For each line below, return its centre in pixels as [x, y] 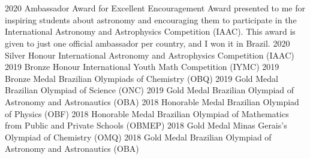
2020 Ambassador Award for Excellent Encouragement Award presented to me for [155, 8]
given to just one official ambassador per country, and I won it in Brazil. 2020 [148, 43]
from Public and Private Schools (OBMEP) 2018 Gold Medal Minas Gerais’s [146, 125]
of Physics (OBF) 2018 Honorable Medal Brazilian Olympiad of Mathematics [147, 113]
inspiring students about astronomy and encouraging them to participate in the [151, 19]
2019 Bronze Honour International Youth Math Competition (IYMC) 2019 [142, 67]
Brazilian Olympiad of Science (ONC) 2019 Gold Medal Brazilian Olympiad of [150, 90]
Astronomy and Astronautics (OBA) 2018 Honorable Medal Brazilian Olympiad [152, 101]
